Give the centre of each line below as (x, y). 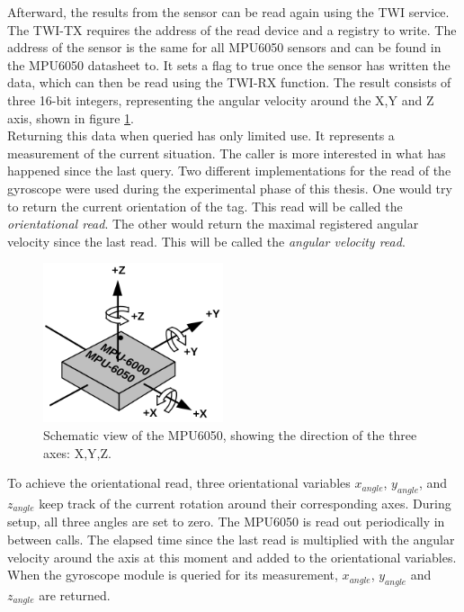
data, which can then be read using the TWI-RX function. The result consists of (229, 82)
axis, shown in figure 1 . (71, 117)
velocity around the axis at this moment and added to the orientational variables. (232, 557)
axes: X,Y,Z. (77, 452)
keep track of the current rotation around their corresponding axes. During (245, 503)
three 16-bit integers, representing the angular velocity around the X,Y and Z (221, 99)
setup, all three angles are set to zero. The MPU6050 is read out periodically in (226, 522)
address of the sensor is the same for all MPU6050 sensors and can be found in (224, 47)
